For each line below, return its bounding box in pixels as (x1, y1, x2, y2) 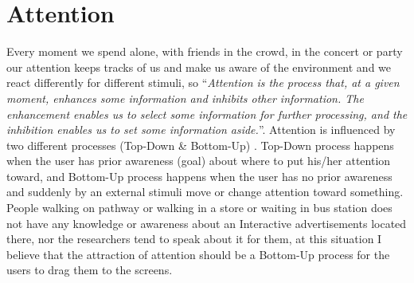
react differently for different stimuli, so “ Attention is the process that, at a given (6, 74, 400, 91)
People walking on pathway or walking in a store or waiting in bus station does (6, 199, 393, 216)
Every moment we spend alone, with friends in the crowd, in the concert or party (6, 43, 403, 60)
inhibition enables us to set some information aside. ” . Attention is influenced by (6, 121, 396, 138)
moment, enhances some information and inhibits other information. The (6, 89, 364, 106)
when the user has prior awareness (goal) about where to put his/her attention (6, 152, 391, 169)
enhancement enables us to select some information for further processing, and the (6, 105, 408, 122)
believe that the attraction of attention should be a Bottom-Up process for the (6, 246, 390, 262)
